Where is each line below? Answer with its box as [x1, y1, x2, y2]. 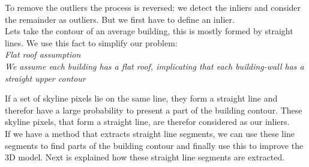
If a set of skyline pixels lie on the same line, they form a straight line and [5, 92, 278, 105]
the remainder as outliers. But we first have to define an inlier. [5, 13, 235, 25]
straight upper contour [5, 71, 86, 84]
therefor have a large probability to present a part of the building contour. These [5, 103, 302, 116]
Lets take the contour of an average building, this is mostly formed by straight [5, 25, 293, 37]
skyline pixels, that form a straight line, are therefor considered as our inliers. [5, 115, 290, 128]
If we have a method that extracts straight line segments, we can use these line [5, 127, 295, 139]
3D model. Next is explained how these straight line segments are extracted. [5, 151, 285, 163]
